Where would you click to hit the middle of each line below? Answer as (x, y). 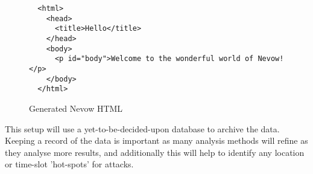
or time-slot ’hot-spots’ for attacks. (69, 164)
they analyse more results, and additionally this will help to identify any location (155, 152)
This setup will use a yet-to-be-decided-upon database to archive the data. (142, 128)
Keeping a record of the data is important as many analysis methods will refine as (156, 140)
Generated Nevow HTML (76, 108)
